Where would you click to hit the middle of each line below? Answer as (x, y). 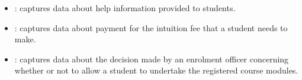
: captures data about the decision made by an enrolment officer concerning (152, 59)
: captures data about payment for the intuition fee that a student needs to (151, 27)
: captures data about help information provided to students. (125, 8)
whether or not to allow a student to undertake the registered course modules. (156, 70)
